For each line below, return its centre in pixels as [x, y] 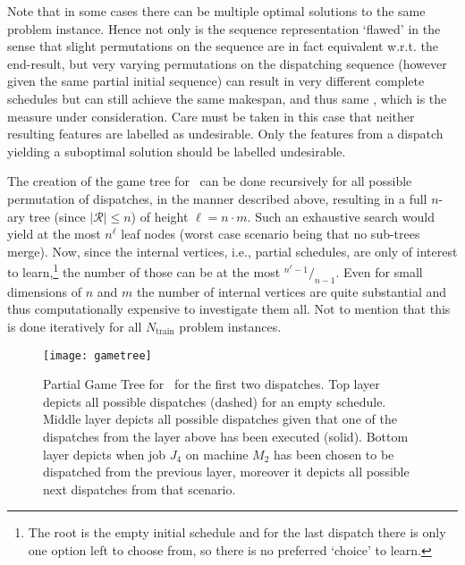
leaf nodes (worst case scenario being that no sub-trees [271, 234]
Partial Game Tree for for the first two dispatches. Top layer [211, 384]
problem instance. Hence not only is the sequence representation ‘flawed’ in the [224, 28]
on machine [217, 454]
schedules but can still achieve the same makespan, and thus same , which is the [227, 98]
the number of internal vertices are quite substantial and [292, 291]
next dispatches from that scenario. [139, 489]
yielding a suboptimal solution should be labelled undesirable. [177, 151]
